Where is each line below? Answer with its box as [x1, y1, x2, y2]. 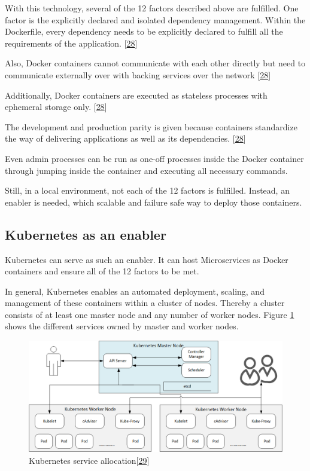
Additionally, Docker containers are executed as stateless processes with [5, 88, 268, 101]
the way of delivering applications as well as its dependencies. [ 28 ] [5, 132, 246, 145]
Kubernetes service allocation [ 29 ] [29, 454, 150, 466]
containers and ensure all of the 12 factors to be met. [5, 265, 199, 277]
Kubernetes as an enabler [5, 225, 166, 243]
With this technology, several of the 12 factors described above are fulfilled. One [5, 2, 299, 14]
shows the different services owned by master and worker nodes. [5, 320, 239, 332]
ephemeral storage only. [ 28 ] [5, 100, 107, 113]
